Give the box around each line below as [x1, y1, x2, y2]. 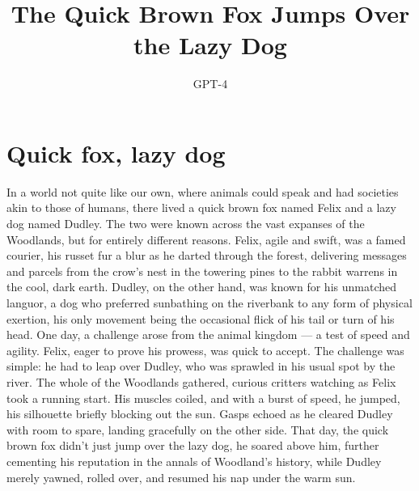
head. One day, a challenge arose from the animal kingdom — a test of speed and [6, 326, 410, 343]
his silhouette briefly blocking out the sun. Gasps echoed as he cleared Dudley [6, 405, 393, 422]
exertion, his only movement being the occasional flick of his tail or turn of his [6, 310, 395, 327]
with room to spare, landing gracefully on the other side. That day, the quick [6, 421, 389, 438]
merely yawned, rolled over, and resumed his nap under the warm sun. [6, 468, 356, 485]
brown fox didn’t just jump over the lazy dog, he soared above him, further [6, 437, 379, 454]
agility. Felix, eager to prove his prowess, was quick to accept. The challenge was [6, 341, 404, 358]
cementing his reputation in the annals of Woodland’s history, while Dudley [6, 452, 382, 469]
